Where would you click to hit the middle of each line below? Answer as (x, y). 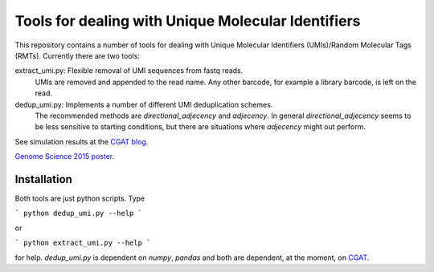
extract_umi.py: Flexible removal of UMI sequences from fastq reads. (129, 71)
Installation (43, 179)
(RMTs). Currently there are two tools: (78, 55)
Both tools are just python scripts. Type (80, 198)
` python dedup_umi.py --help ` (78, 213)
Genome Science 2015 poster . (65, 156)
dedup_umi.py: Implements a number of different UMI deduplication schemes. (144, 104)
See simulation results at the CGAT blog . (82, 141)
